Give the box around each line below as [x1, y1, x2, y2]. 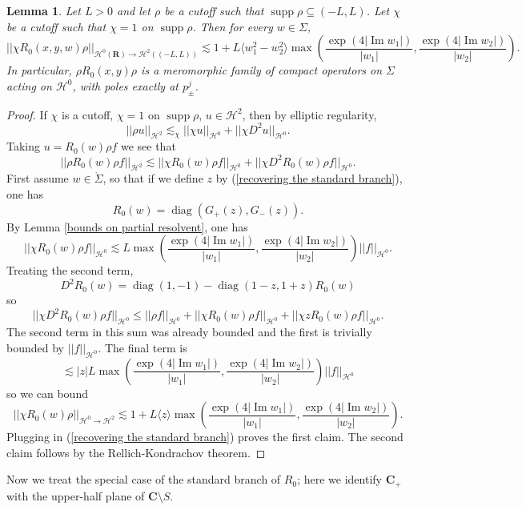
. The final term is [98, 339, 187, 355]
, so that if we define [102, 170, 203, 187]
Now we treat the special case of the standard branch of [6, 471, 281, 488]
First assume [6, 170, 69, 187]
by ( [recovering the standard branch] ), [215, 170, 403, 187]
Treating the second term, [6, 262, 134, 279]
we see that [120, 138, 176, 155]
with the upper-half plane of [6, 487, 145, 504]
